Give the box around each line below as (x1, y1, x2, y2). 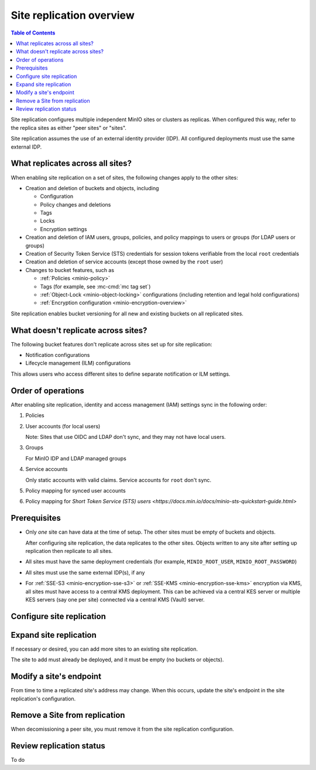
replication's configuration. (11, 695, 76, 702)
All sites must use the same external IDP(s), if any (25, 569, 145, 576)
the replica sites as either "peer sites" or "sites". (11, 124, 127, 131)
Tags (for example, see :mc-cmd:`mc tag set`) (40, 283, 151, 290)
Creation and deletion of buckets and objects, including (25, 184, 159, 191)
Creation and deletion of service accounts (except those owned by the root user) (25, 258, 224, 266)
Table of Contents (11, 29, 56, 36)
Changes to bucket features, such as (25, 266, 114, 273)
